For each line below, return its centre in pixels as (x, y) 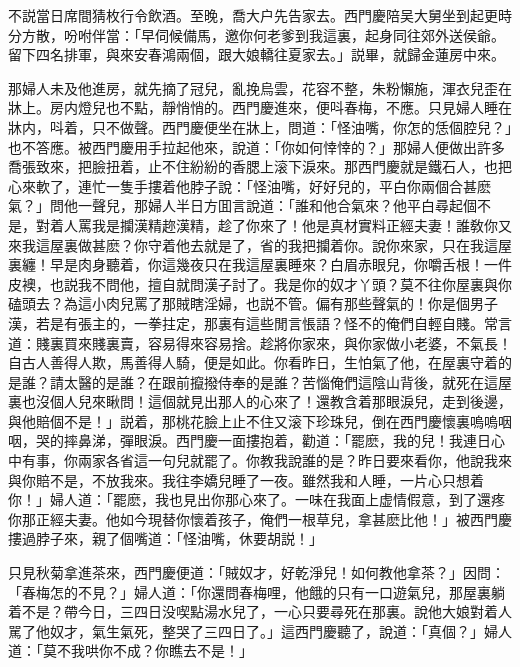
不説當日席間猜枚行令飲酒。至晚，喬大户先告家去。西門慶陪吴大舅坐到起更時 (260, 15)
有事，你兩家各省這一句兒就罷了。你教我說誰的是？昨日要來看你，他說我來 (266, 460)
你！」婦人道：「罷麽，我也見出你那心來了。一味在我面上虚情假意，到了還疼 (256, 499)
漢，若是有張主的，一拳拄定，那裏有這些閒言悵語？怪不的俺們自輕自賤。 (246, 322)
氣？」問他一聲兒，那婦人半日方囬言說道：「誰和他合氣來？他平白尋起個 (242, 205)
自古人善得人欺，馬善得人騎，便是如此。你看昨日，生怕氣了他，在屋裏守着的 (260, 362)
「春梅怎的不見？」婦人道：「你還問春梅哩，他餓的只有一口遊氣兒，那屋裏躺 (256, 591)
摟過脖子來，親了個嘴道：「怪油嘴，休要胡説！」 (165, 538)
